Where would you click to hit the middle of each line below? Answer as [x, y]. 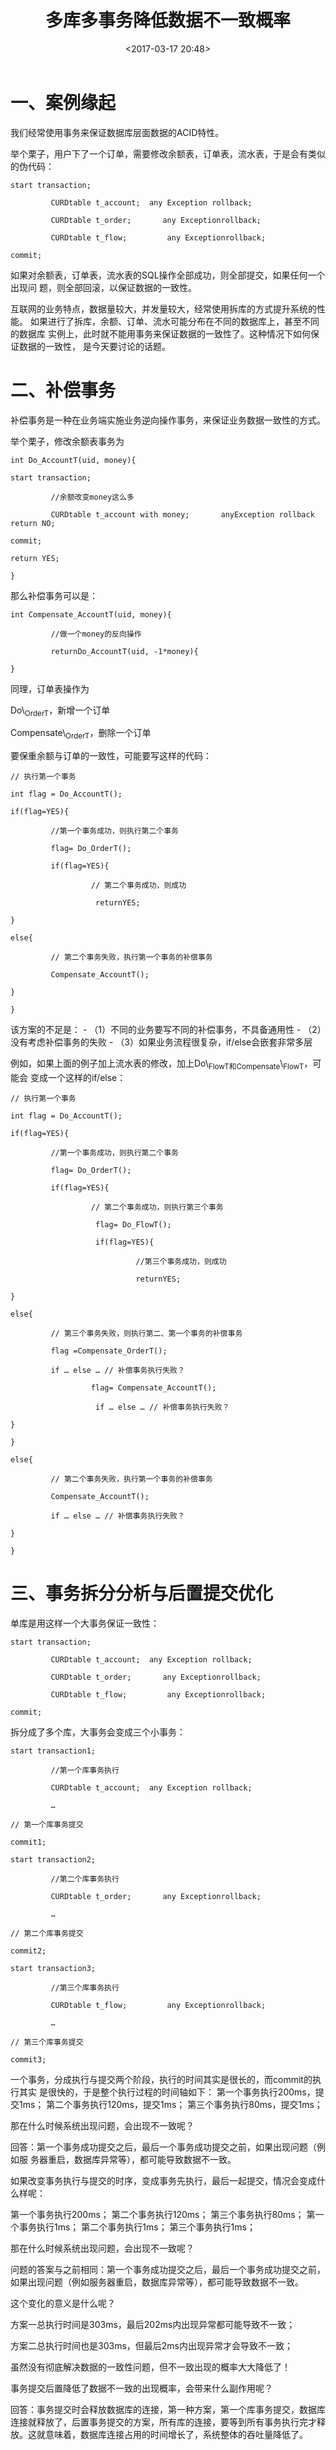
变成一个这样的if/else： [78, 1078]
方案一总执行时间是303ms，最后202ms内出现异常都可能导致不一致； [153, 2324]
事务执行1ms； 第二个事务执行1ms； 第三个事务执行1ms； [137, 2227]
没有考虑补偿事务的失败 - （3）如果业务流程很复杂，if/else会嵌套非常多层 [161, 1042]
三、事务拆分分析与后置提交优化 [142, 1593]
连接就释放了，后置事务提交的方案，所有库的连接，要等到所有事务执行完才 [163, 2422]
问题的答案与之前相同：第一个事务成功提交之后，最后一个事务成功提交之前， [168, 2269]
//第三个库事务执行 [85, 1987]
